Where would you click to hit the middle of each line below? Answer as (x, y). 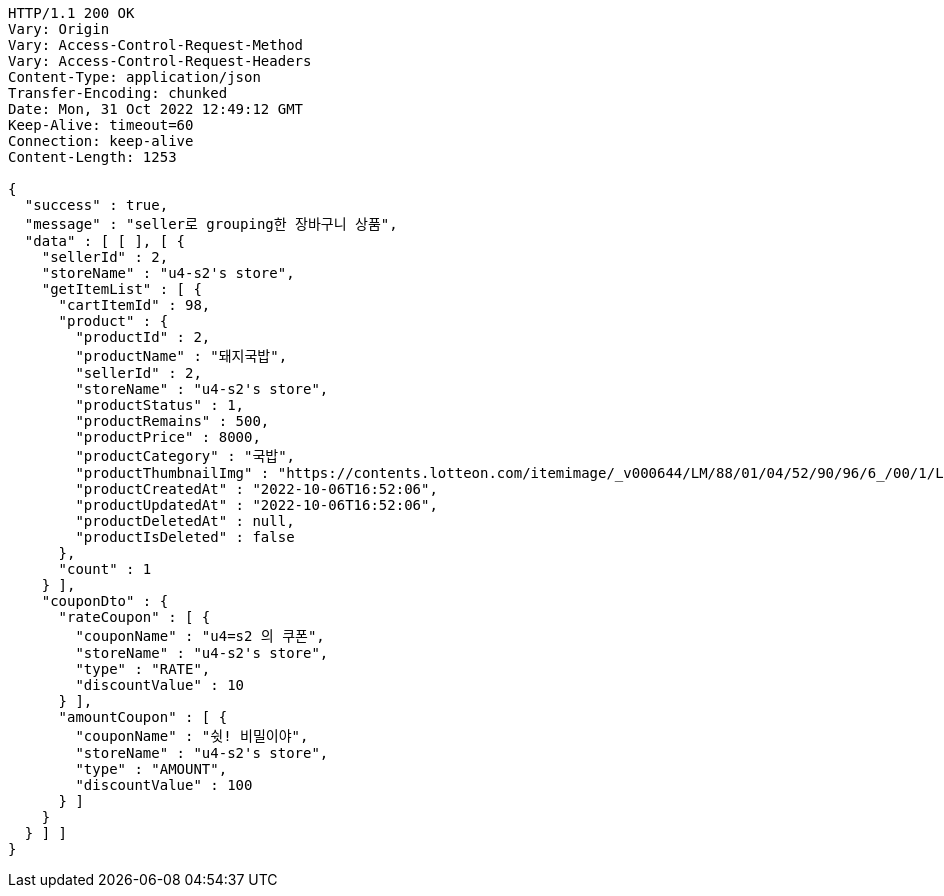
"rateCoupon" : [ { (134, 617)
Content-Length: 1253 (92, 157)
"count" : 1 (105, 569)
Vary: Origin (59, 29)
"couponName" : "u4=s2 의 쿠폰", (200, 636)
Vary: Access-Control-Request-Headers (160, 61)
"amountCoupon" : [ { (143, 717)
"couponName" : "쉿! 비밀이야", (192, 736)
